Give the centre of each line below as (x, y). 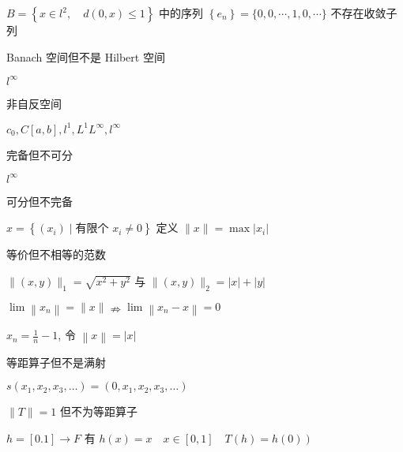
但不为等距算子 (99, 411)
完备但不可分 (40, 154)
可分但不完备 (40, 201)
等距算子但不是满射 (56, 362)
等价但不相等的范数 (56, 254)
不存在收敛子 (364, 13)
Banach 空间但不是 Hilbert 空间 (86, 56)
